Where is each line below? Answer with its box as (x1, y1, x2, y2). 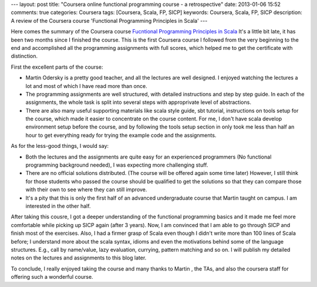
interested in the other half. (25, 202, 91, 210)
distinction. (11, 53, 38, 60)
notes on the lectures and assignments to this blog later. (11, 254, 147, 261)
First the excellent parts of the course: (11, 63, 103, 70)
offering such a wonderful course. (11, 274, 93, 281)
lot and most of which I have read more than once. (25, 82, 147, 89)
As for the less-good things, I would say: (11, 143, 109, 150)
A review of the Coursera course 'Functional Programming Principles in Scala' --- (11, 17, 208, 24)
